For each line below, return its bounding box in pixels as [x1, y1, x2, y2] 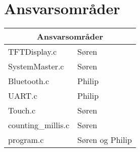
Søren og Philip [77, 134, 132, 146]
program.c [8, 134, 44, 146]
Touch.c [8, 104, 36, 117]
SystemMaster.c [8, 60, 64, 72]
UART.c [8, 90, 37, 102]
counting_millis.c [8, 119, 69, 131]
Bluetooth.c [8, 75, 50, 87]
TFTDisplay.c [8, 46, 57, 58]
